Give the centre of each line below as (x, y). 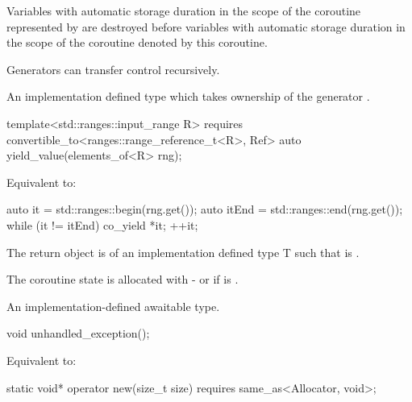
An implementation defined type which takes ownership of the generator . (188, 96)
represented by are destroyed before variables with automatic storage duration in (206, 26)
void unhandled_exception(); (78, 333)
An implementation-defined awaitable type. (113, 306)
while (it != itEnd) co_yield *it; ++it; (102, 224)
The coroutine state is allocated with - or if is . (123, 279)
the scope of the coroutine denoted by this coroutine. (137, 42)
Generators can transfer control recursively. (113, 69)
